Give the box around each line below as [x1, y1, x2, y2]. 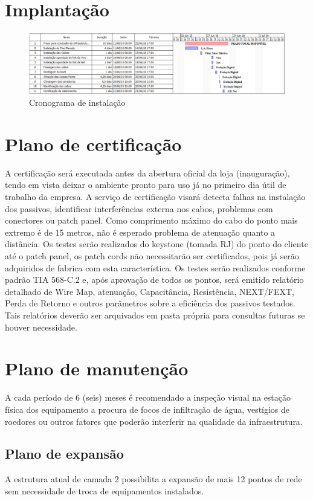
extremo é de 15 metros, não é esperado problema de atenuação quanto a [5, 225, 276, 238]
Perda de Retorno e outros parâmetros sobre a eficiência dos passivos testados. [5, 297, 295, 309]
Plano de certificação [5, 131, 182, 156]
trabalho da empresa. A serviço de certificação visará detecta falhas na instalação [5, 190, 306, 203]
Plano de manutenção [5, 356, 189, 381]
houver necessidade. [5, 320, 77, 333]
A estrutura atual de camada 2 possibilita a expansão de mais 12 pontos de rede [5, 473, 302, 485]
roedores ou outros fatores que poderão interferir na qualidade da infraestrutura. [5, 415, 303, 427]
